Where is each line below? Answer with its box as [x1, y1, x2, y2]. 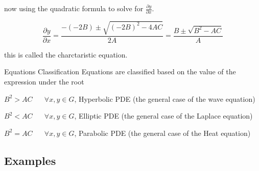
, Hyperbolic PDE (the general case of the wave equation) [74, 93, 255, 104]
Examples [4, 152, 56, 168]
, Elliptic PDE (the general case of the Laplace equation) [74, 110, 253, 121]
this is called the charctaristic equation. [4, 49, 128, 60]
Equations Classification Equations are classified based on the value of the [4, 66, 236, 77]
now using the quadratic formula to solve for [4, 3, 144, 13]
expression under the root [4, 76, 84, 87]
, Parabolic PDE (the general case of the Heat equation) [74, 127, 251, 138]
